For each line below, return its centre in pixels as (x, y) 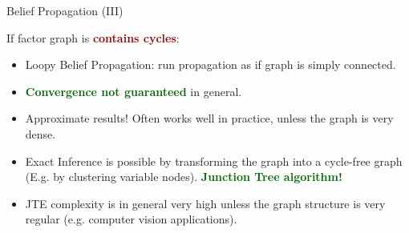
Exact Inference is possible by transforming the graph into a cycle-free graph (214, 161)
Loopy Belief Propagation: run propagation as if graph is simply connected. (211, 64)
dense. (40, 133)
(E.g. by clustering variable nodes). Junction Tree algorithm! (184, 177)
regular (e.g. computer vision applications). (131, 219)
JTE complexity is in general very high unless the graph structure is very (205, 203)
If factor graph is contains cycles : (93, 37)
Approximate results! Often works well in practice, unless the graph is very (209, 118)
